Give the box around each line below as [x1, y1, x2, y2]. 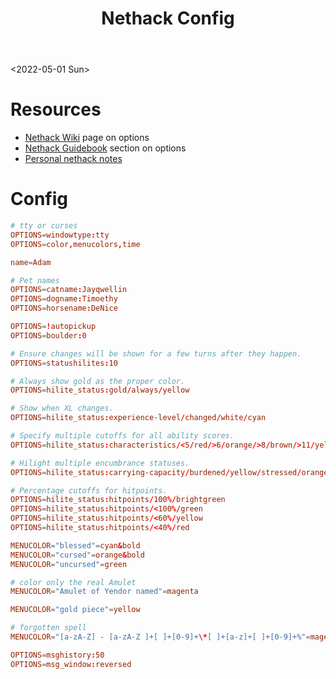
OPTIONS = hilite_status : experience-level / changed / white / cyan [10, 413, 267, 423]
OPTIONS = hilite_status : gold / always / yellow [10, 385, 190, 396]
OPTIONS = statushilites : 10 [10, 358, 118, 368]
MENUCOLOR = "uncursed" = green [10, 559, 128, 569]
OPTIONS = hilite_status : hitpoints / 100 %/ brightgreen [10, 495, 226, 505]
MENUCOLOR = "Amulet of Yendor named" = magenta [10, 587, 199, 597]
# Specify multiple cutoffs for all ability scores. [10, 431, 235, 441]
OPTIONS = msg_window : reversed [10, 659, 132, 669]
